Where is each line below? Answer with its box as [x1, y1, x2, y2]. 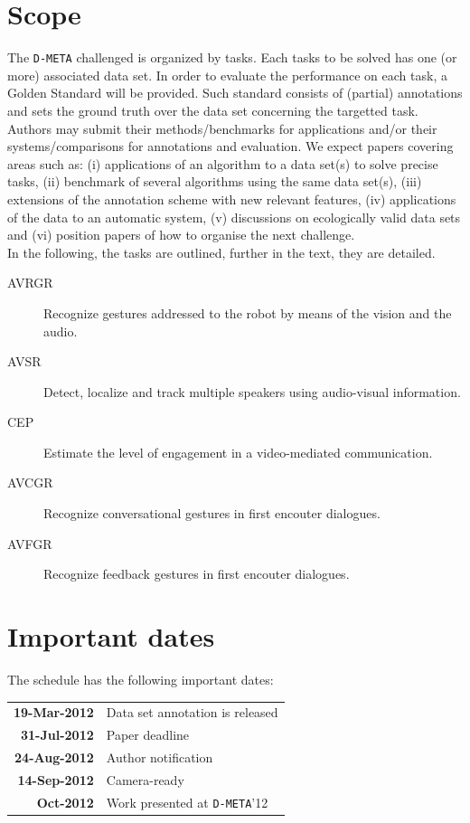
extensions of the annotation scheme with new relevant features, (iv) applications [7, 189, 456, 208]
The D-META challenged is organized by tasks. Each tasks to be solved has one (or [7, 48, 457, 67]
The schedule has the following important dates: [7, 669, 274, 688]
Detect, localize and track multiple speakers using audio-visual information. [43, 382, 461, 401]
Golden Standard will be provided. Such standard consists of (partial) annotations [7, 83, 463, 102]
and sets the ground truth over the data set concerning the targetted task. [7, 100, 418, 119]
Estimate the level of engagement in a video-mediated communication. [43, 442, 433, 461]
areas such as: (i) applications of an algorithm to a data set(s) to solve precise [7, 154, 438, 173]
